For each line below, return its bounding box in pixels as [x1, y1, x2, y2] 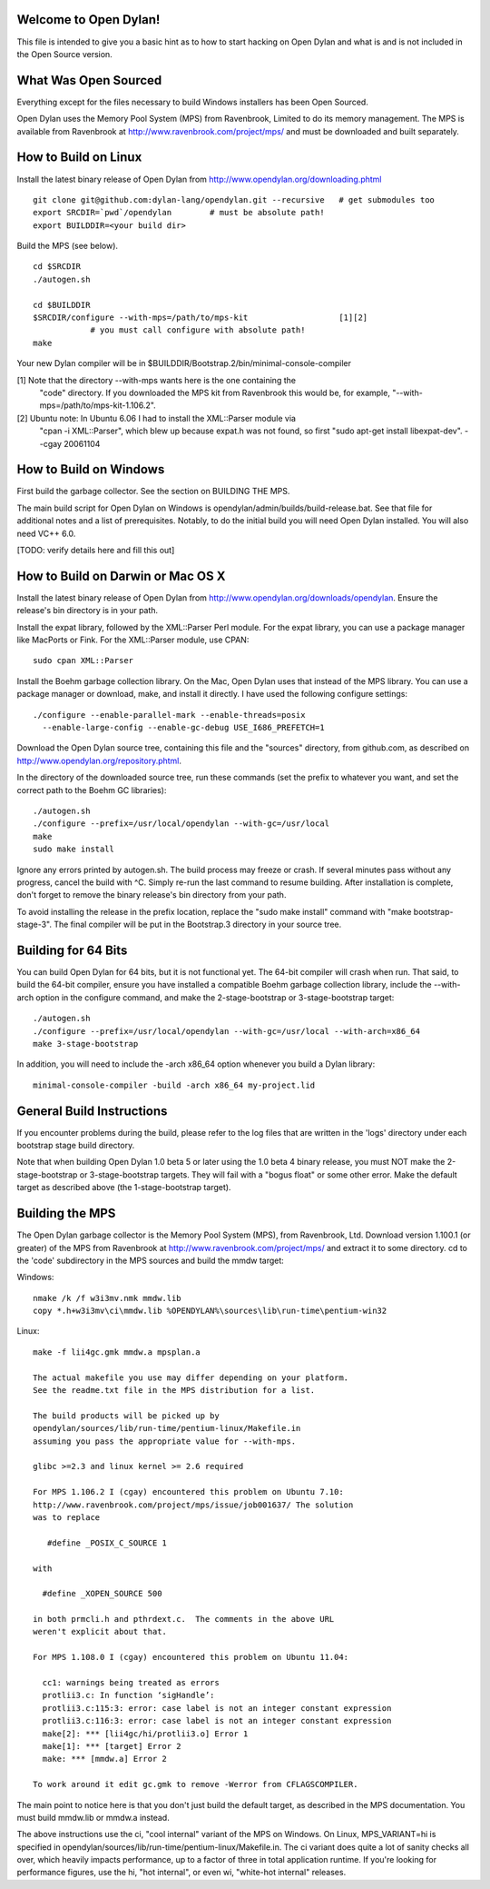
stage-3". [16, 919, 52, 930]
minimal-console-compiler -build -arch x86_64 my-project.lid [33, 1079, 316, 1090]
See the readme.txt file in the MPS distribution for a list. [33, 1386, 316, 1396]
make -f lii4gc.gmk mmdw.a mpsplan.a [33, 1347, 201, 1357]
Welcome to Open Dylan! [16, 12, 161, 27]
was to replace [33, 1512, 101, 1522]
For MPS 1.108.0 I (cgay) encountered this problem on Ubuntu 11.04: [33, 1652, 349, 1663]
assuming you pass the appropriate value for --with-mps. [33, 1436, 297, 1447]
